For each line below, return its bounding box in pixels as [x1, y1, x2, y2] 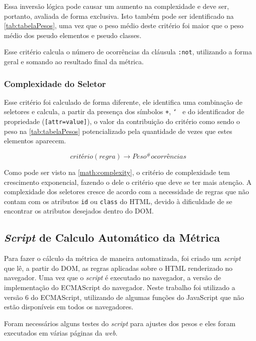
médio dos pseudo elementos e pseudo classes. [4, 30, 142, 40]
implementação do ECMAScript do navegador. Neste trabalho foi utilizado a [4, 282, 235, 293]
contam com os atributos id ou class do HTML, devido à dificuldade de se [4, 196, 232, 206]
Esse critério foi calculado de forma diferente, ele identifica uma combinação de [4, 96, 243, 107]
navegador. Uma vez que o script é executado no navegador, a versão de [4, 272, 221, 283]
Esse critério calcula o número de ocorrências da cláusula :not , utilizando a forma [4, 46, 252, 57]
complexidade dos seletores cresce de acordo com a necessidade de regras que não [4, 186, 249, 197]
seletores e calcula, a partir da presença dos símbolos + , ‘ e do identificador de [4, 106, 244, 117]
